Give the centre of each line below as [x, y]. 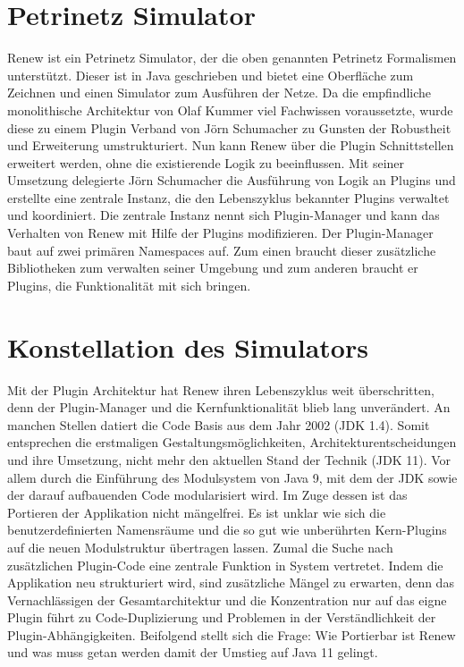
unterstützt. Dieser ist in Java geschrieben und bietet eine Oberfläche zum [211, 75]
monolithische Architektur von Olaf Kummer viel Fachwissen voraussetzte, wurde [230, 110]
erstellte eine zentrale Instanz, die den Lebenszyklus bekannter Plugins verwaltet [228, 197]
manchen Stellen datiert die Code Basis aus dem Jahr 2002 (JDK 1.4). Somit [219, 424]
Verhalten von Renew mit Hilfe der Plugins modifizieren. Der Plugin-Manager [220, 233]
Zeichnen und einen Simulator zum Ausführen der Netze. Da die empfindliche [219, 93]
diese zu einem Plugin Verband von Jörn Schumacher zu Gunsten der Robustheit [229, 127]
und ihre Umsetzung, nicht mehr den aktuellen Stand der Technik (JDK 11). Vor [229, 459]
